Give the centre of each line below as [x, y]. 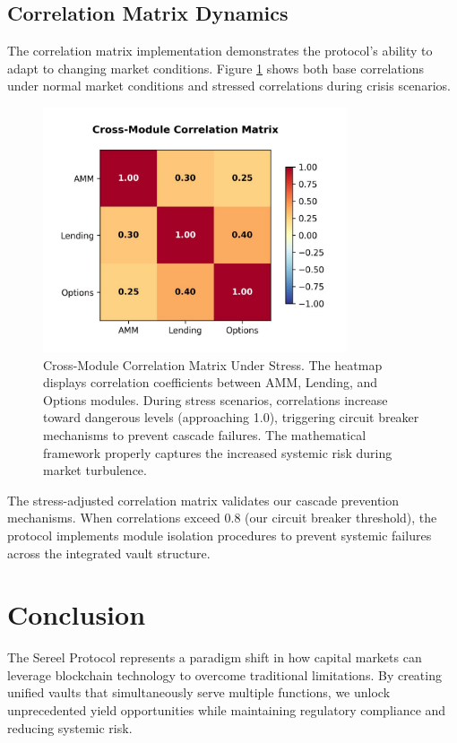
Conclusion [77, 614]
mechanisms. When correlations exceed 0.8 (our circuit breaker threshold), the [222, 518]
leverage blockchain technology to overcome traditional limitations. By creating [224, 674]
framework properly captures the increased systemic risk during [218, 452]
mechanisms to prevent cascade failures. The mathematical [205, 435]
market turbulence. [95, 470]
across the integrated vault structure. [109, 553]
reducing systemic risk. [70, 727]
